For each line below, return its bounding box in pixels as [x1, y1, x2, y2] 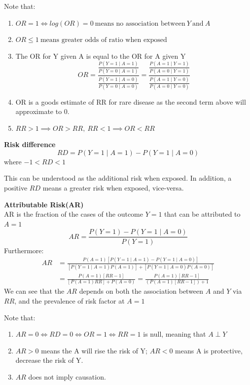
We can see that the [4, 286, 65, 296]
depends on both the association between [79, 286, 204, 296]
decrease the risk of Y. [15, 355, 83, 365]
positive [4, 183, 28, 193]
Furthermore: [4, 245, 44, 255]
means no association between [95, 20, 185, 27]
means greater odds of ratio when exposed [40, 37, 167, 44]
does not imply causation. [28, 371, 106, 382]
